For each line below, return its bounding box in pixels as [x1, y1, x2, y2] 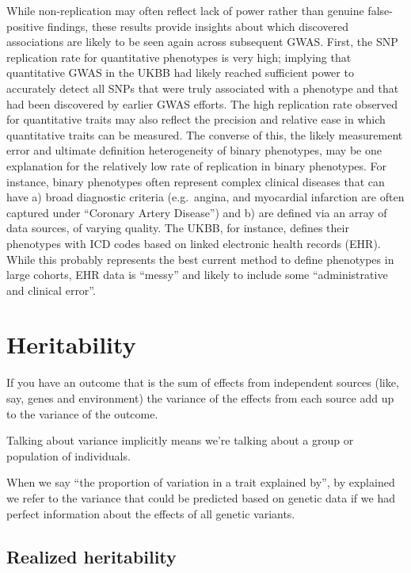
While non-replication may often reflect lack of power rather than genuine [6, 2, 364, 18]
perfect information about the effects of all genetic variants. [6, 505, 295, 521]
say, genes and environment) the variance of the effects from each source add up [6, 390, 394, 406]
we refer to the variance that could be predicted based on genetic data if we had [6, 489, 395, 506]
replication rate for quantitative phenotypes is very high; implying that [6, 48, 352, 65]
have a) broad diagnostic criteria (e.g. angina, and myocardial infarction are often [6, 189, 405, 205]
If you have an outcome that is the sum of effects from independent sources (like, [6, 374, 399, 391]
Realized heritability [6, 544, 177, 568]
